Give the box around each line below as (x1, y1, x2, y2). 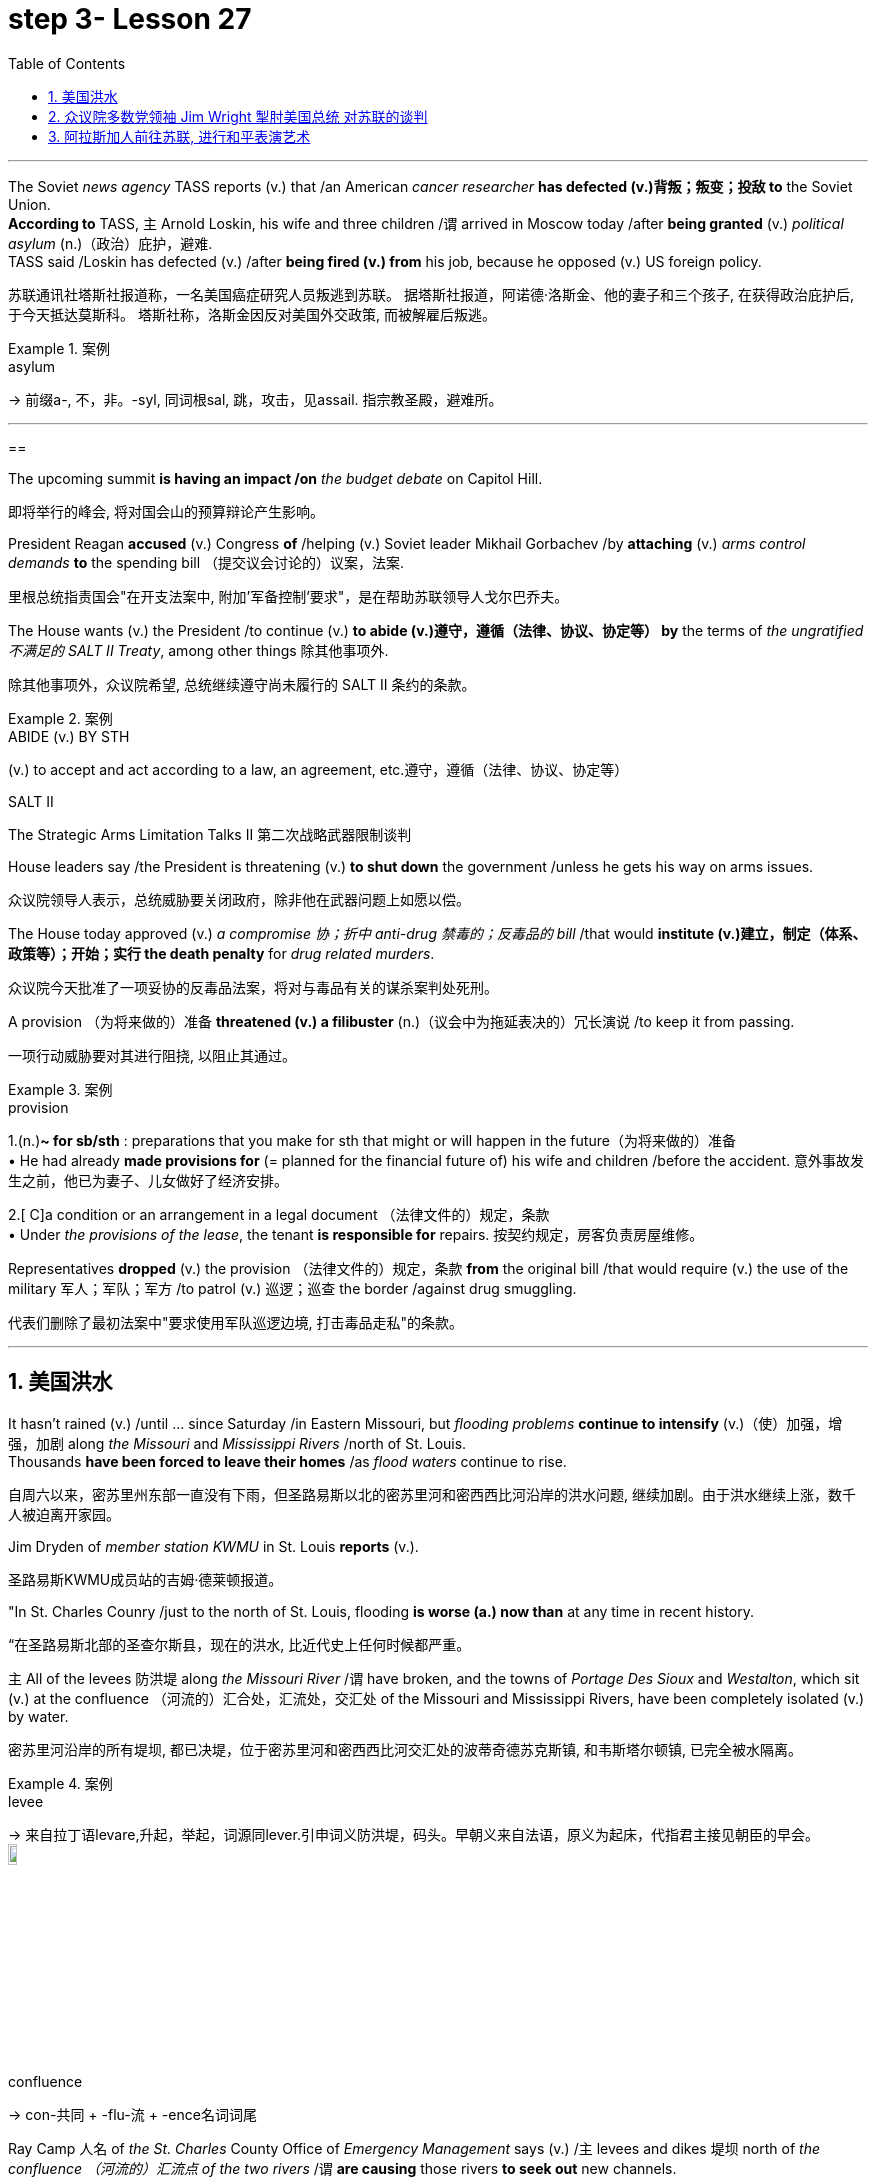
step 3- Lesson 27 (8, 2, 252, 36)
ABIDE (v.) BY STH (8, 727, 130, 745)
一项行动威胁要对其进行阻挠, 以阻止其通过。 (8, 1046, 296, 1064)
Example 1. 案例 (8, 339, 110, 357)
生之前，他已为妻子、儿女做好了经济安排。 (8, 1171, 288, 1189)
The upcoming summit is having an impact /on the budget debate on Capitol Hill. (8, 469, 543, 487)
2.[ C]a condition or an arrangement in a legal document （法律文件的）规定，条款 (8, 1205, 550, 1223)
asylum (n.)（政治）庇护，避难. (8, 234, 213, 252)
